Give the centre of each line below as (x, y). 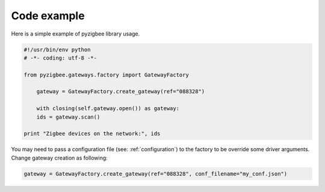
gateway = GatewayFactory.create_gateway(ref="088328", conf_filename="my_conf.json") (156, 174)
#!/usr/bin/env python (57, 49)
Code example (48, 16)
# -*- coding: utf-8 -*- (60, 58)
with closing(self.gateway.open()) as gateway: (108, 109)
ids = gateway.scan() (68, 117)
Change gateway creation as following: (59, 158)
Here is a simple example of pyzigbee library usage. (76, 34)
